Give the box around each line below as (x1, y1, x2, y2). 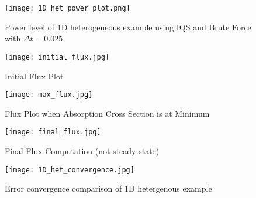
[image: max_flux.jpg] (5, 91, 93, 99)
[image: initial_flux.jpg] (5, 53, 109, 61)
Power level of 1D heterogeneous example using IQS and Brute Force (5, 20, 251, 33)
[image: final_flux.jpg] (5, 128, 101, 137)
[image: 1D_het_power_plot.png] (5, 4, 130, 12)
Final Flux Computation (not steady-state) (5, 145, 160, 157)
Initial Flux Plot (5, 70, 64, 82)
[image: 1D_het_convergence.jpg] (5, 165, 134, 174)
